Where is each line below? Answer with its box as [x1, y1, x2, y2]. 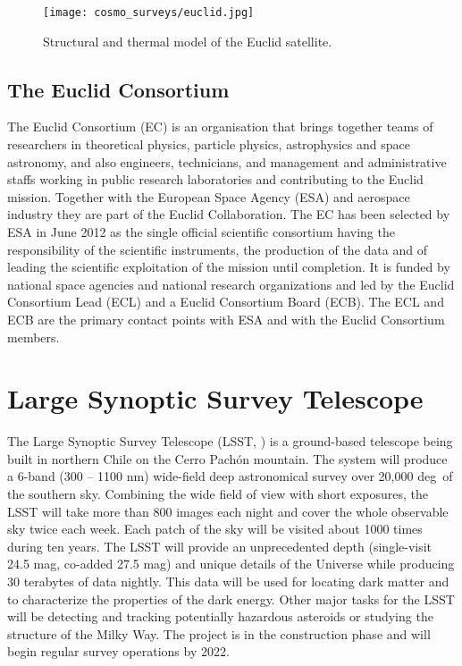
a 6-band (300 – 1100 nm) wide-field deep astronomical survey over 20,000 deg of [7, 467, 453, 485]
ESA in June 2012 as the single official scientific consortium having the [7, 223, 395, 241]
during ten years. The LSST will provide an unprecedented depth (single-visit [7, 536, 433, 555]
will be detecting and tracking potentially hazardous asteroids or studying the [7, 607, 433, 626]
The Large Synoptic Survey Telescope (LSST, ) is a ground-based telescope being [7, 432, 453, 451]
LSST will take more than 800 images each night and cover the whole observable [7, 502, 449, 520]
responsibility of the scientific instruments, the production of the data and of [7, 240, 427, 258]
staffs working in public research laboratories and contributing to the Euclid [7, 170, 424, 189]
